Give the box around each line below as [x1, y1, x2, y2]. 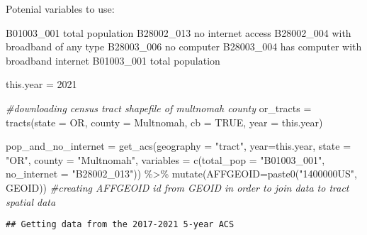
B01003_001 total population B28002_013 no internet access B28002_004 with [6, 25, 351, 40]
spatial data [6, 194, 56, 209]
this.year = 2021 [6, 77, 77, 92]
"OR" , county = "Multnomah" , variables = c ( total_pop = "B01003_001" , [6, 152, 325, 167]
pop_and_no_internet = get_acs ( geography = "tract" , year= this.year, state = [6, 138, 351, 153]
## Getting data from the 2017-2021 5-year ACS [6, 219, 235, 230]
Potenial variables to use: [6, 1, 115, 16]
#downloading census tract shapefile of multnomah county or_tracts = [6, 100, 312, 115]
